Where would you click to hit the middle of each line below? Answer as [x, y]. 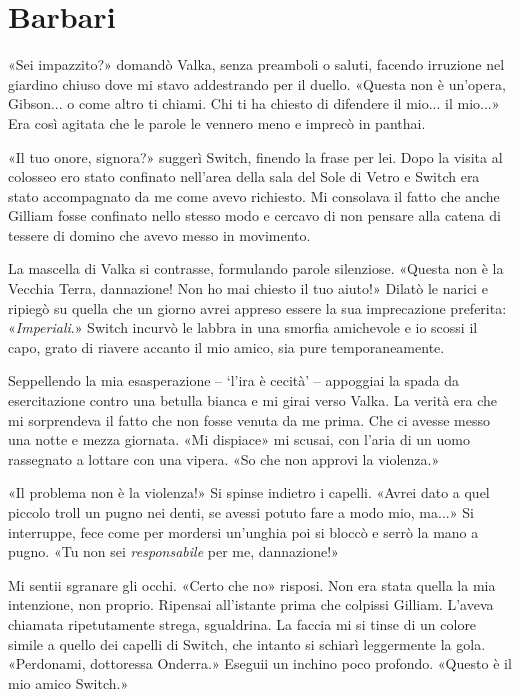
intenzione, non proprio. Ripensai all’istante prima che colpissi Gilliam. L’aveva [251, 604]
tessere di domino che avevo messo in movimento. [159, 234]
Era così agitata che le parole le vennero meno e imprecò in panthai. [217, 122]
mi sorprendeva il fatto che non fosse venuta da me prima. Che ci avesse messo [249, 419]
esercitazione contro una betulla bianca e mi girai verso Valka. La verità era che [252, 400]
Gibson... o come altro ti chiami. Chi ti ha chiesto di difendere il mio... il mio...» [254, 103]
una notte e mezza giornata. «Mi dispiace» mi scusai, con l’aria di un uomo [239, 439]
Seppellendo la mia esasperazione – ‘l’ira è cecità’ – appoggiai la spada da [234, 380]
